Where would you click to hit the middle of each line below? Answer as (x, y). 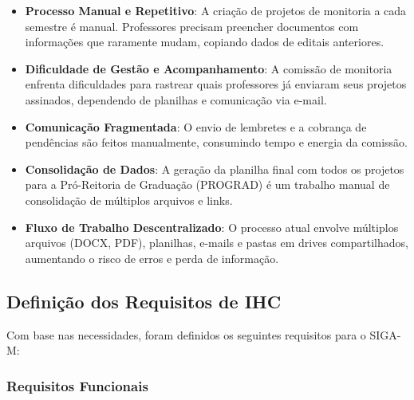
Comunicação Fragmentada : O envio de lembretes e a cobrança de (196, 126)
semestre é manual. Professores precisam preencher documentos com (192, 26)
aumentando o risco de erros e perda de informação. (152, 258)
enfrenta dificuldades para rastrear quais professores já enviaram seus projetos (216, 84)
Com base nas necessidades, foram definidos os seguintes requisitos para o (186, 334)
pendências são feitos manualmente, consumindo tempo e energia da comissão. (216, 142)
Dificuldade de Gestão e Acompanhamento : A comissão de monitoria (209, 68)
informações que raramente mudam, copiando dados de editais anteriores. (205, 42)
